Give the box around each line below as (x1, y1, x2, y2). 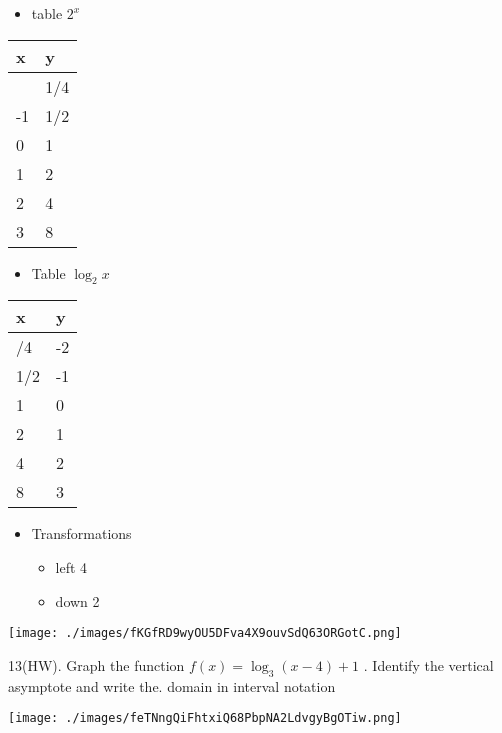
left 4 (55, 556, 88, 577)
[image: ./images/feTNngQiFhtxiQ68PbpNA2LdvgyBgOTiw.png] (8, 711, 402, 726)
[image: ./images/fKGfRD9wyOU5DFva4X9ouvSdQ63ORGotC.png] (8, 626, 402, 641)
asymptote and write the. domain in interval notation (8, 675, 336, 696)
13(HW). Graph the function (8, 654, 185, 675)
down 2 (55, 590, 100, 611)
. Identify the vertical (363, 654, 494, 675)
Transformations (31, 523, 132, 544)
